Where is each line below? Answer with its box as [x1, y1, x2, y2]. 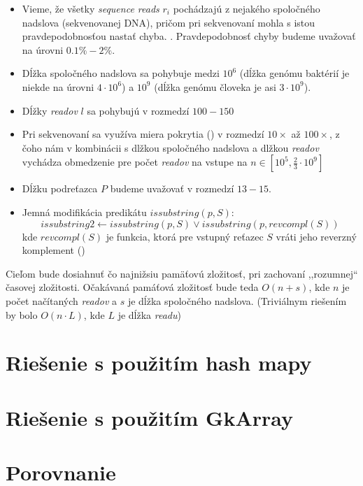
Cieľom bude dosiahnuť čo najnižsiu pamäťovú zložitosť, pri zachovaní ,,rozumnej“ [6, 266, 358, 280]
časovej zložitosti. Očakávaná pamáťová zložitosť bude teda [6, 280, 259, 294]
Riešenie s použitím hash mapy [6, 348, 312, 377]
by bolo [6, 307, 38, 322]
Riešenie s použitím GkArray [6, 403, 294, 431]
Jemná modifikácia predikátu [22, 204, 147, 219]
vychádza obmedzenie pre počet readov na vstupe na [22, 155, 248, 169]
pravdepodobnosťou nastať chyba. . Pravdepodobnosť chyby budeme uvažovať [22, 29, 356, 43]
